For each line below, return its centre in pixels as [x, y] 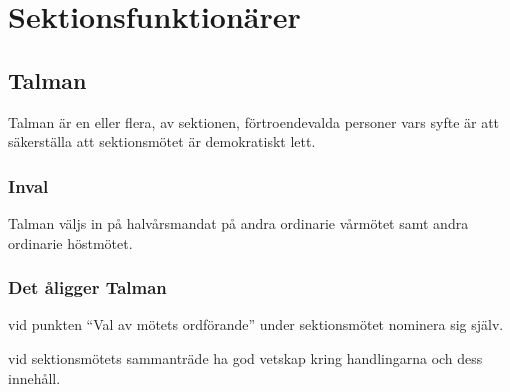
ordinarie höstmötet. [70, 242]
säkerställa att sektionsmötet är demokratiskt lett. [162, 141]
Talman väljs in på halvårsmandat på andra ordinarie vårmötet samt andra [238, 222]
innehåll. [34, 377]
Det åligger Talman [87, 287]
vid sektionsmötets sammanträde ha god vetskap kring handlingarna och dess [245, 357]
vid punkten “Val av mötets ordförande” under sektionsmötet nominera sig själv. [256, 324]
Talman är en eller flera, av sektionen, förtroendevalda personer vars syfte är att [254, 121]
